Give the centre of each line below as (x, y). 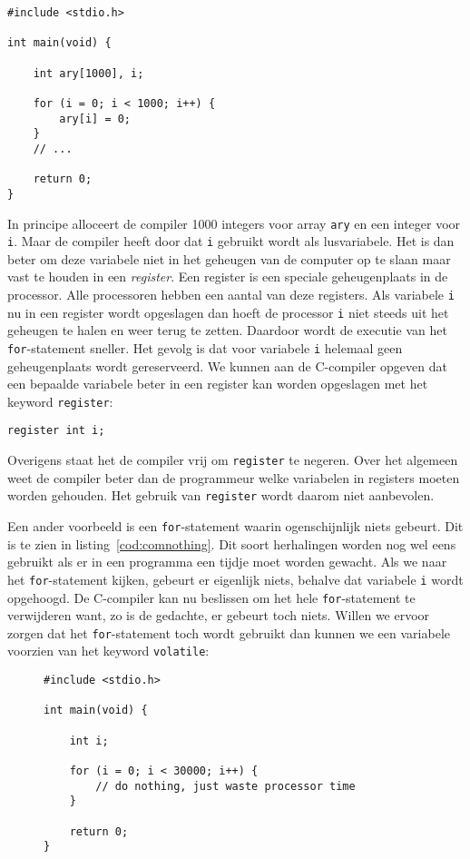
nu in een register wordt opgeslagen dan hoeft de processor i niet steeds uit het (228, 312)
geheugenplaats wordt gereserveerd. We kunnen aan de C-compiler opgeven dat (227, 365)
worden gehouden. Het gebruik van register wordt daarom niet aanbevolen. (221, 495)
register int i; (56, 431)
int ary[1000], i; (88, 73)
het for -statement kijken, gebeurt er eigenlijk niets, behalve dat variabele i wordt (235, 579)
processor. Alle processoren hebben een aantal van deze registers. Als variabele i (231, 295)
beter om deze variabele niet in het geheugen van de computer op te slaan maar (229, 258)
